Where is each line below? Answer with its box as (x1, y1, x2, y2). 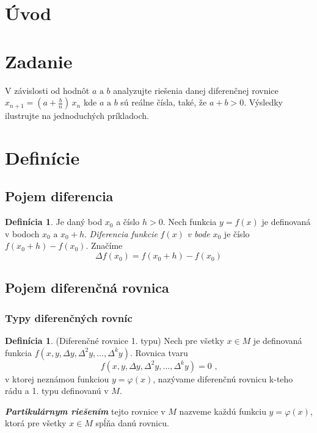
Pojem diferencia (5, 187, 114, 206)
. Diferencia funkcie (84, 227, 158, 240)
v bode (187, 227, 210, 240)
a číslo (116, 215, 140, 228)
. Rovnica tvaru (129, 346, 188, 359)
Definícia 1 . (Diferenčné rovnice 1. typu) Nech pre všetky (5, 334, 224, 347)
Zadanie (5, 48, 73, 73)
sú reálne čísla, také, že (120, 96, 207, 109)
